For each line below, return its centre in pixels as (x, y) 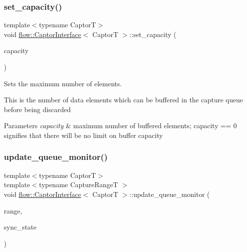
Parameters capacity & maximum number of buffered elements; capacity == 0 (120, 126)
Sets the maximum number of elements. (63, 83)
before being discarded (37, 109)
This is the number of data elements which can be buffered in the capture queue (123, 100)
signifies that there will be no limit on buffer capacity (83, 135)
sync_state (20, 227)
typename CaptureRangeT (79, 184)
